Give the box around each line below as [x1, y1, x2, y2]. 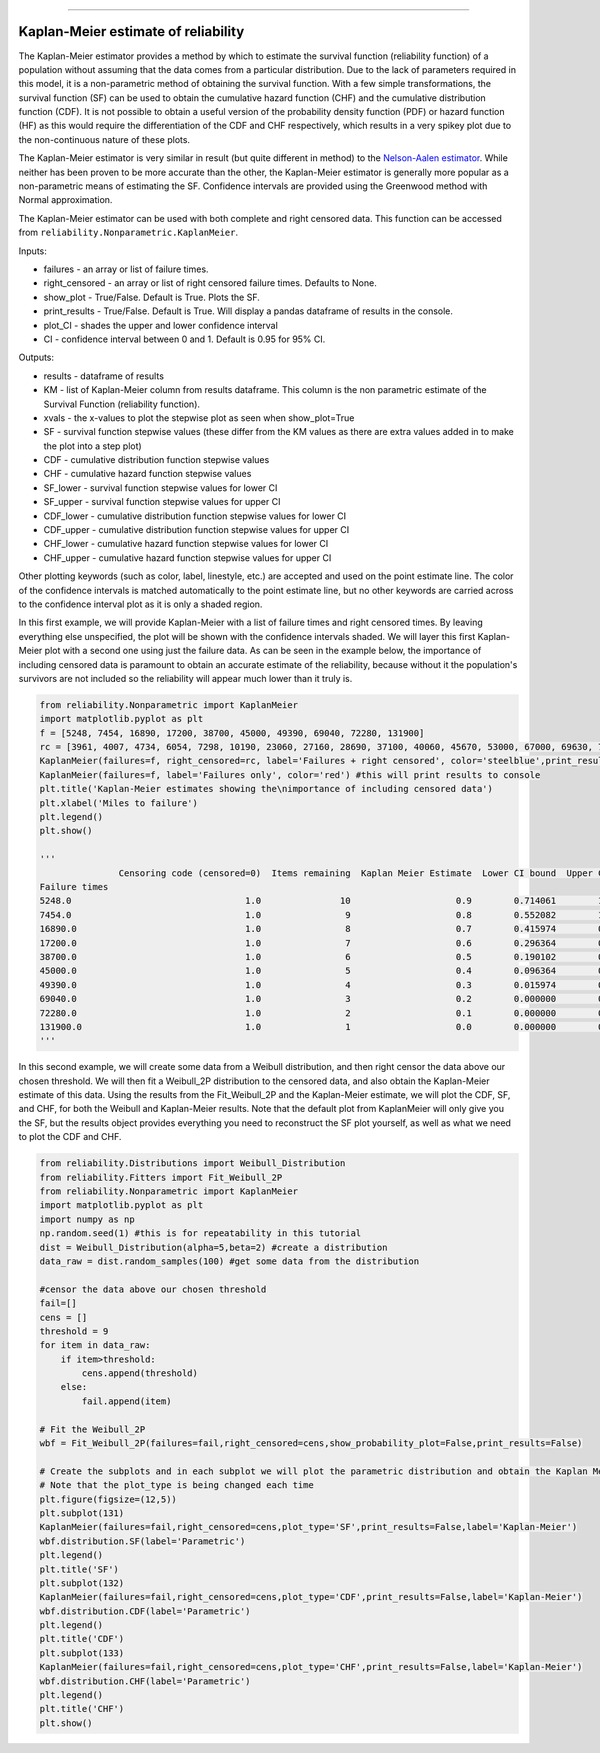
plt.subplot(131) [39, 1507, 125, 1519]
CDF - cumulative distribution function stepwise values [43, 454, 270, 466]
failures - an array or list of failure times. [43, 263, 209, 275]
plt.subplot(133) [39, 1647, 125, 1659]
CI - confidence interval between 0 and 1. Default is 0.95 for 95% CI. [43, 333, 326, 345]
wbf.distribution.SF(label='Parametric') [39, 1535, 246, 1547]
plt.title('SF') [39, 1563, 120, 1575]
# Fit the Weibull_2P [39, 1423, 146, 1435]
